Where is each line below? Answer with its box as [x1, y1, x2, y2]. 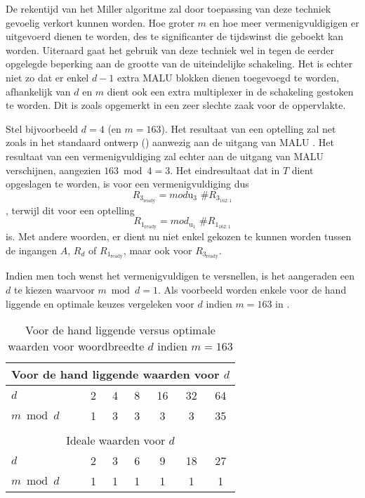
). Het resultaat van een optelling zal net [161, 121, 336, 136]
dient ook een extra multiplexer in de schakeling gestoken [107, 84, 354, 98]
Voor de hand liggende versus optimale [25, 322, 215, 339]
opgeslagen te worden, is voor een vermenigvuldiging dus [6, 176, 249, 191]
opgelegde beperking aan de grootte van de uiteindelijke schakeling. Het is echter [6, 56, 353, 71]
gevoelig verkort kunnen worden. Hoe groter [6, 15, 194, 30]
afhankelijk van [6, 84, 71, 98]
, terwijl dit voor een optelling [6, 202, 135, 217]
